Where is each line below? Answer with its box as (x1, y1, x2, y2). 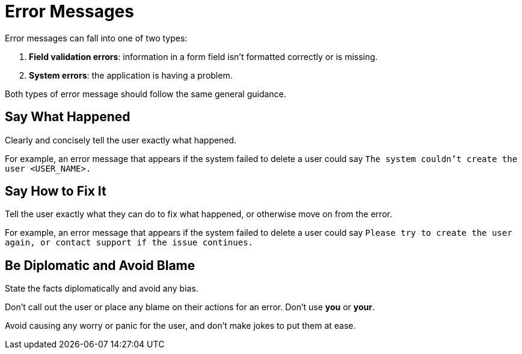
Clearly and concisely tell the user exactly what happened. (5, 134, 237, 145)
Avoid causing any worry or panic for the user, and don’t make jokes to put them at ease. (5, 320, 356, 331)
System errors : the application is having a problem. (29, 70, 233, 80)
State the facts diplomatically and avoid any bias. (5, 283, 198, 294)
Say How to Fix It (5, 184, 106, 199)
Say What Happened (5, 109, 130, 125)
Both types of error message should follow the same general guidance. (5, 88, 286, 99)
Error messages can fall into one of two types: (5, 32, 188, 43)
